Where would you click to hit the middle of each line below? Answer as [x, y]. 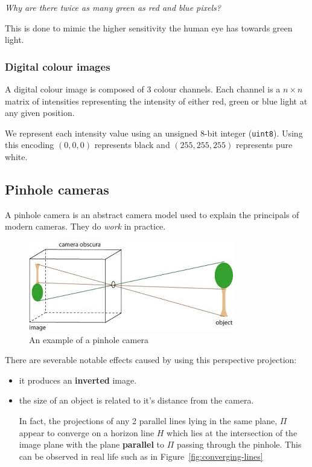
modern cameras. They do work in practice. [85, 226]
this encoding [30, 145]
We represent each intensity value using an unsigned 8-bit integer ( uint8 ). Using [154, 133]
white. [16, 157]
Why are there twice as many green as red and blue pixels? [113, 7]
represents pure [264, 145]
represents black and [132, 145]
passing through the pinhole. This [239, 444]
